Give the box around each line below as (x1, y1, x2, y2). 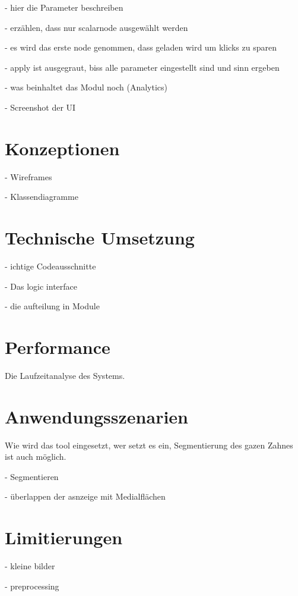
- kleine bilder (5, 560, 55, 572)
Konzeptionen (5, 136, 120, 160)
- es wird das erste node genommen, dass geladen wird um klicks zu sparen (5, 41, 277, 54)
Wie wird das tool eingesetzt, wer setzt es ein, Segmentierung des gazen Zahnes (5, 438, 293, 451)
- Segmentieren (5, 470, 59, 482)
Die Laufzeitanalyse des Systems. (5, 369, 125, 381)
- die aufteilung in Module (5, 300, 100, 312)
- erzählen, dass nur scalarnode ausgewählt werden (5, 21, 188, 33)
